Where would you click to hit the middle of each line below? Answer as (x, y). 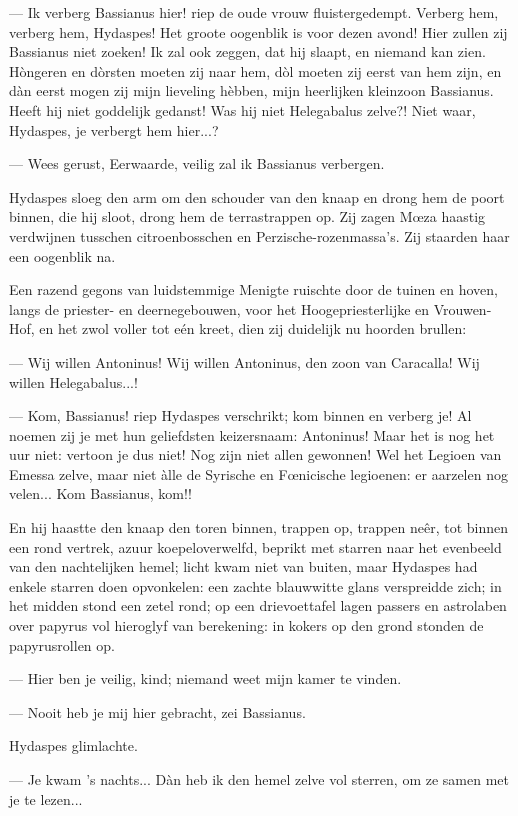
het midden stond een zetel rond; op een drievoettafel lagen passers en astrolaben (258, 605)
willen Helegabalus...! (73, 381)
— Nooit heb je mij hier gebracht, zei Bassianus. (157, 711)
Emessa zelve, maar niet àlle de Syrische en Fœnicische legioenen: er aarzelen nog (258, 473)
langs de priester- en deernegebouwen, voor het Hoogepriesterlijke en (219, 308)
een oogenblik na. (62, 255)
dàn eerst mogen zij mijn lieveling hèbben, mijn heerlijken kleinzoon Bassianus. (251, 90)
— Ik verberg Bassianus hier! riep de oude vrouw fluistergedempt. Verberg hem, (254, 12)
